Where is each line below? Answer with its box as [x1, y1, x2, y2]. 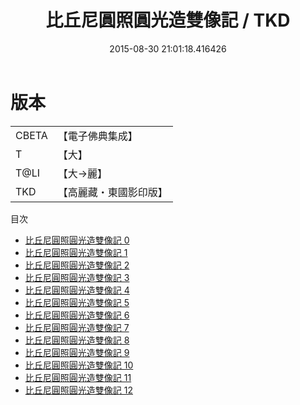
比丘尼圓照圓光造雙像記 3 [24, 271, 130, 283]
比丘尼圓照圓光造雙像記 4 [24, 284, 130, 296]
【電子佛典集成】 [57, 129, 138, 143]
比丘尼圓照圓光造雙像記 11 [24, 371, 132, 383]
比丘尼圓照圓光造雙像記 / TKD [45, 9, 291, 32]
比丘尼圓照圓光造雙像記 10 [24, 359, 134, 371]
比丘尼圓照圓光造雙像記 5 [24, 296, 130, 308]
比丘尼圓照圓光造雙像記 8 [24, 334, 130, 346]
